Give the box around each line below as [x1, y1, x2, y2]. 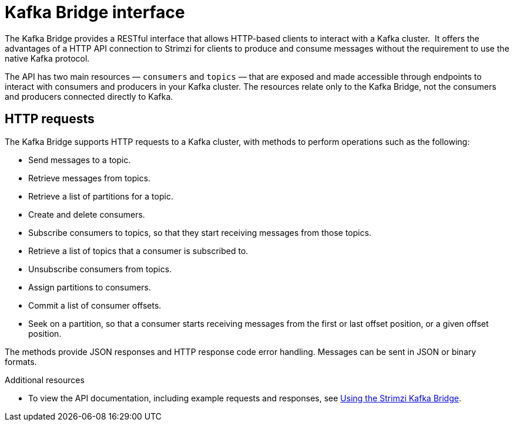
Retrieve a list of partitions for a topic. [28, 191, 173, 201]
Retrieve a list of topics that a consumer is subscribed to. [28, 245, 248, 256]
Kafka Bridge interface [5, 2, 185, 22]
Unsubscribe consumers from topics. [28, 263, 172, 274]
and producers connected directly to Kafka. [5, 91, 173, 102]
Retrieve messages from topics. [28, 173, 151, 183]
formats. [5, 356, 37, 367]
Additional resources [5, 374, 85, 385]
